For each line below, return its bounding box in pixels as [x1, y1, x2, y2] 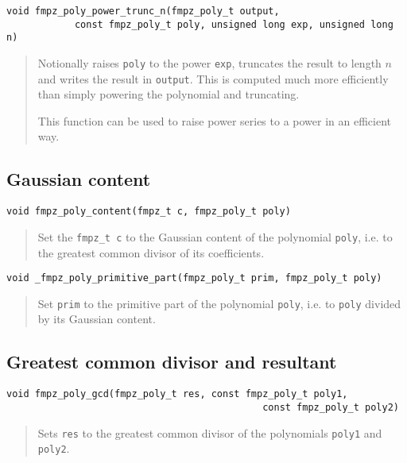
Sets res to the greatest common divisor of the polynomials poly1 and [37, 424, 382, 441]
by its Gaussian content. [37, 311, 156, 327]
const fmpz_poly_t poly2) [262, 401, 399, 413]
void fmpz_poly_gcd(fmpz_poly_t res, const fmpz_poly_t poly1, [6, 388, 348, 400]
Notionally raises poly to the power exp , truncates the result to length [37, 54, 382, 71]
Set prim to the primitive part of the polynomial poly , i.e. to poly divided [37, 295, 401, 311]
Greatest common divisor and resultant [6, 349, 337, 374]
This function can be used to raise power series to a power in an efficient [37, 112, 392, 129]
